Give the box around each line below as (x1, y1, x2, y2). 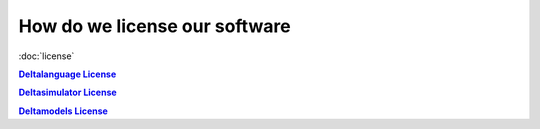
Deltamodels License (18, 105, 109, 117)
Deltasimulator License (18, 86, 117, 99)
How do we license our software (18, 15, 291, 37)
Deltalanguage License (18, 68, 117, 80)
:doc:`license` (18, 50, 75, 62)
